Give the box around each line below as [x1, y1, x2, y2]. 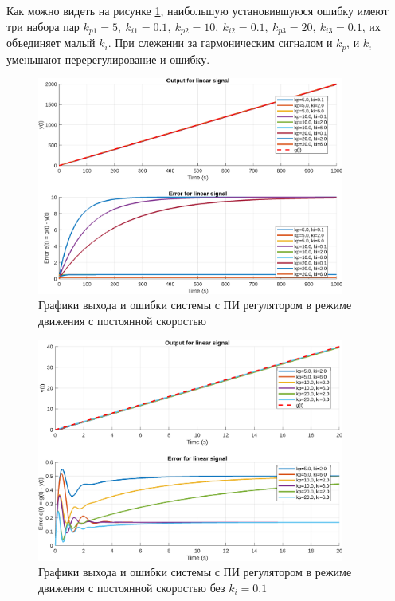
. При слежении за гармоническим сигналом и [108, 34, 333, 51]
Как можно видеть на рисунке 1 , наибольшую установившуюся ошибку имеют [6, 2, 389, 18]
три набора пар [6, 18, 80, 34]
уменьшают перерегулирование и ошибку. [6, 50, 210, 67]
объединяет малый [6, 34, 96, 51]
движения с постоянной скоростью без [38, 579, 225, 595]
